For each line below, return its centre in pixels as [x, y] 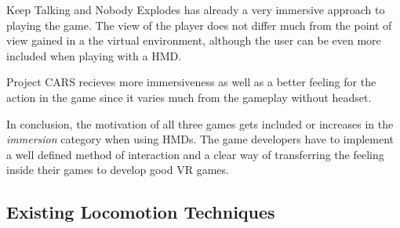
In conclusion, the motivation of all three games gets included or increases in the [200, 123]
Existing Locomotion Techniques [141, 212]
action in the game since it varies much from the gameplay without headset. [189, 97]
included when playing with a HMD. [94, 55]
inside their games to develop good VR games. [118, 170]
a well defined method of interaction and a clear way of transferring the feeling [195, 154]
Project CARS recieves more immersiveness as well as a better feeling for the [191, 82]
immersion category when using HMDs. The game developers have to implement [200, 139]
